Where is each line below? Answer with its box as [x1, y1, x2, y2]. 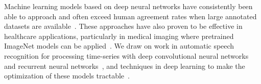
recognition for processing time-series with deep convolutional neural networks [4, 50, 249, 61]
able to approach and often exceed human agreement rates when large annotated [4, 11, 257, 21]
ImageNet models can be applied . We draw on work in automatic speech [4, 40, 234, 51]
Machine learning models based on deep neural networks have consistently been [4, 1, 253, 11]
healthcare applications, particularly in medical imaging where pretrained [4, 30, 234, 41]
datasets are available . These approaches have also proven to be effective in [4, 21, 243, 31]
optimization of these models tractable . [4, 70, 130, 81]
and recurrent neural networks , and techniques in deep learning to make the [4, 60, 245, 71]
